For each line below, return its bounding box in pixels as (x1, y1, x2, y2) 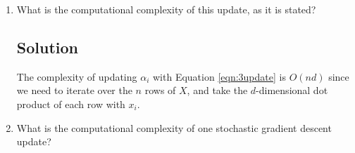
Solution (16, 36, 78, 58)
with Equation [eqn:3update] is (153, 69, 286, 84)
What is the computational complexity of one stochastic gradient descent (16, 120, 332, 135)
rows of (144, 83, 176, 98)
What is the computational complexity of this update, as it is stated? (16, 2, 316, 16)
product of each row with (16, 96, 125, 111)
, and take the (187, 83, 248, 98)
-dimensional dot (256, 83, 328, 98)
